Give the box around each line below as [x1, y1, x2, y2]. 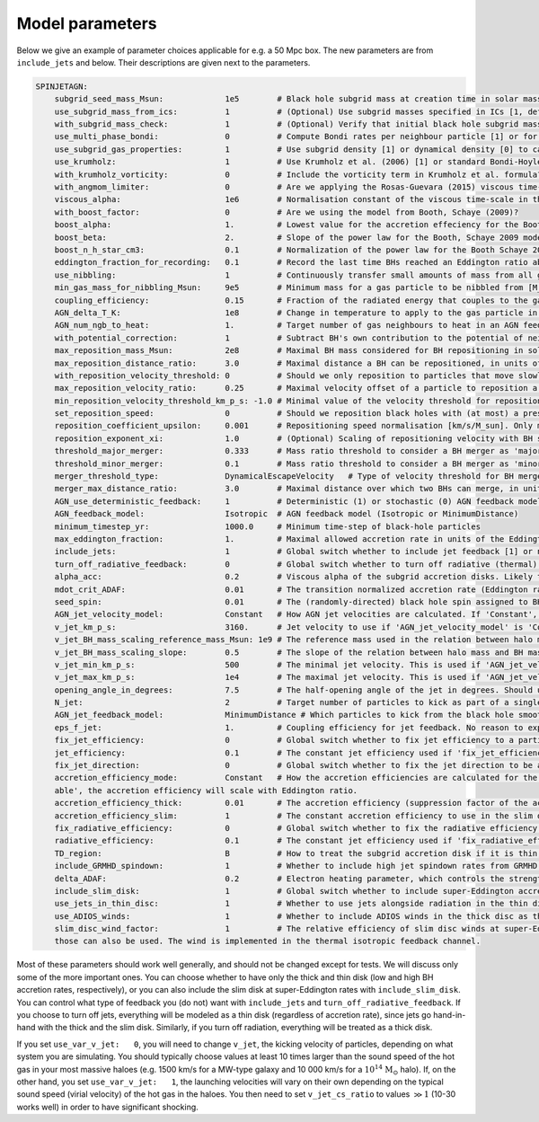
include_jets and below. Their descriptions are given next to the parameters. [16, 57, 311, 67]
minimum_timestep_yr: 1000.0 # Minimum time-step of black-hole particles [54, 521, 481, 532]
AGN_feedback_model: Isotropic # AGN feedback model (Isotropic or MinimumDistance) [54, 508, 519, 519]
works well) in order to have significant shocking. [16, 1101, 199, 1112]
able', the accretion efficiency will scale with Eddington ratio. [54, 785, 358, 795]
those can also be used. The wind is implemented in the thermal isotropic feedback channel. [54, 936, 481, 947]
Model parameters [16, 13, 157, 33]
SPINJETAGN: [35, 81, 89, 92]
